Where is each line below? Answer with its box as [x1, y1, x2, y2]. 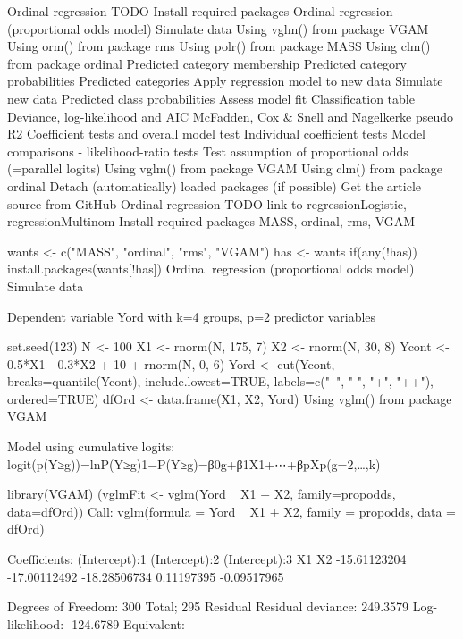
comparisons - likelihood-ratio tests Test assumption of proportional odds [7, 141, 408, 160]
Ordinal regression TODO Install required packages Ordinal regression [7, 2, 393, 20]
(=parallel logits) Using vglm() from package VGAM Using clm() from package [7, 159, 442, 178]
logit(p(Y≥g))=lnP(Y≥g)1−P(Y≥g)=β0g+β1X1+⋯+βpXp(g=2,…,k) [7, 454, 381, 473]
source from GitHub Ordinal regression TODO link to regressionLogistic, [7, 194, 407, 213]
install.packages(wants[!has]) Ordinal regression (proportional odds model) [7, 259, 415, 278]
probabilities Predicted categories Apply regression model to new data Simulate [7, 71, 443, 90]
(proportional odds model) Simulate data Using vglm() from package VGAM [7, 19, 429, 38]
